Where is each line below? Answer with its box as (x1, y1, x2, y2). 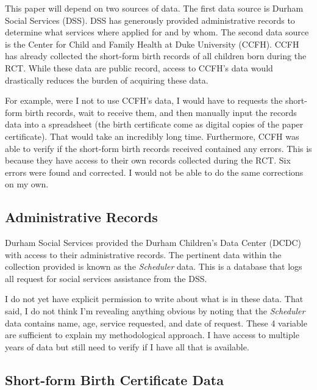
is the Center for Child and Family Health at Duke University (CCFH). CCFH (5, 37, 299, 50)
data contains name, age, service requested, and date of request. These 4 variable (5, 316, 307, 329)
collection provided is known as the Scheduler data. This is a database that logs (5, 260, 302, 273)
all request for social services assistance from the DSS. (5, 272, 207, 284)
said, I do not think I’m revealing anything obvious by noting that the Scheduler (5, 305, 305, 317)
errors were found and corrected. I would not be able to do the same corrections (5, 165, 304, 178)
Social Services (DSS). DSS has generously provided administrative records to (5, 13, 295, 26)
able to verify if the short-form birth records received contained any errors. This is (5, 142, 312, 154)
